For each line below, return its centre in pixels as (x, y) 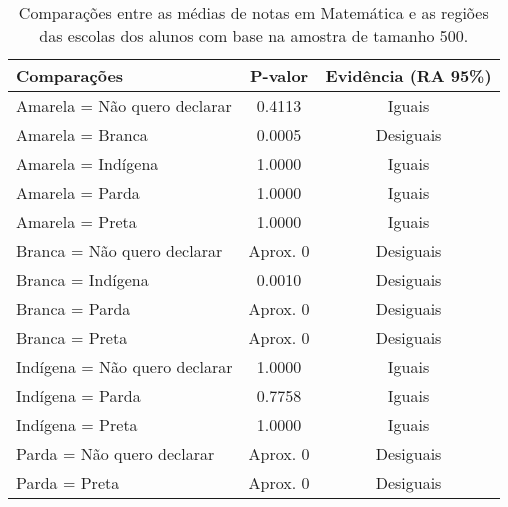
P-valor (279, 75)
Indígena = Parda (78, 395)
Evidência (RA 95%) (408, 75)
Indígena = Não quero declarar (124, 366)
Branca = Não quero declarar (119, 250)
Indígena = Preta (77, 424)
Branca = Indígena (82, 279)
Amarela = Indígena (87, 163)
